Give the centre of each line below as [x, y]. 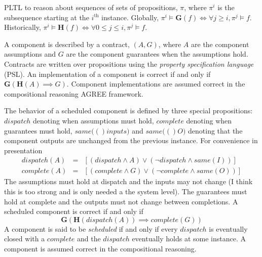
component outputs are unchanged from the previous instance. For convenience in [131, 140]
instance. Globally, [130, 17]
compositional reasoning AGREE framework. [74, 93]
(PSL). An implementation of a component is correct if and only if [107, 74]
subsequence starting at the [47, 17]
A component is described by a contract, [67, 44]
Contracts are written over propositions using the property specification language [129, 63]
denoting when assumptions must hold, [93, 120]
